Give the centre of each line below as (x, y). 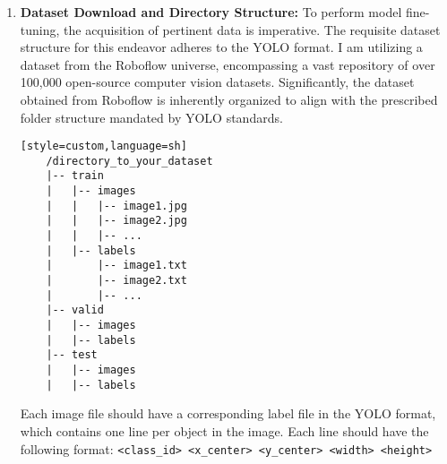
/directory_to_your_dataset (129, 161)
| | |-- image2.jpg (116, 221)
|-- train (75, 176)
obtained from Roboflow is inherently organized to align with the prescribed (229, 99)
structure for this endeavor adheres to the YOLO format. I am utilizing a (221, 47)
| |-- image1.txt (116, 266)
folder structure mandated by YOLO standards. (151, 117)
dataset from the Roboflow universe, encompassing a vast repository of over (228, 64)
